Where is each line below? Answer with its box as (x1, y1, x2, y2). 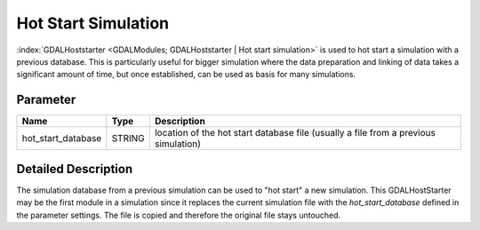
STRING (111, 132, 146, 145)
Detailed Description (16, 161, 133, 177)
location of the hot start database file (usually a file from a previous (154, 127, 436, 139)
